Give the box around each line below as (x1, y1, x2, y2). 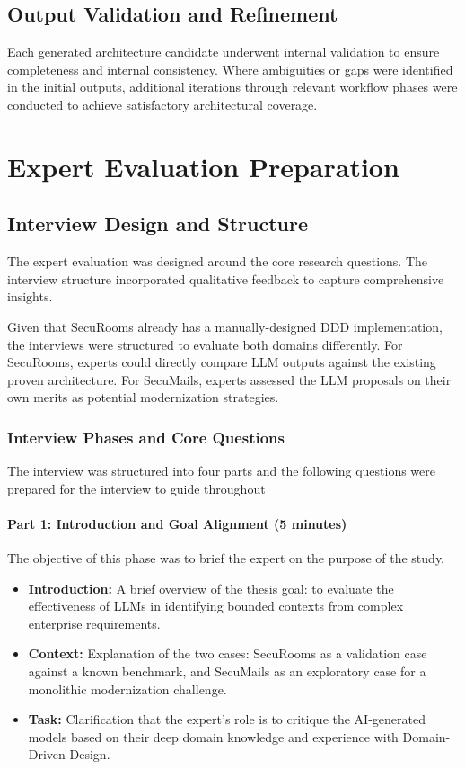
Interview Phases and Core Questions (7, 425, 285, 448)
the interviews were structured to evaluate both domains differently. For (7, 335, 403, 353)
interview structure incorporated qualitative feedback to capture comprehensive (7, 269, 444, 288)
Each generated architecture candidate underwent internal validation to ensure (7, 42, 440, 61)
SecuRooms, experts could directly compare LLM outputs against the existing (7, 353, 436, 371)
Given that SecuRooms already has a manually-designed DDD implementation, (7, 317, 443, 335)
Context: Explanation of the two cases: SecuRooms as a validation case (28, 644, 427, 663)
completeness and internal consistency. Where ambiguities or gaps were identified (7, 59, 453, 78)
